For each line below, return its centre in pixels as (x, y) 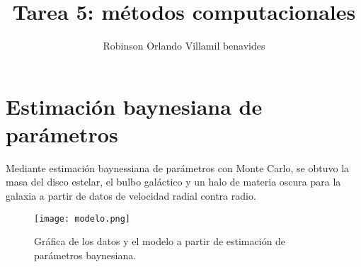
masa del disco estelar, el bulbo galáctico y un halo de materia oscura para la (173, 182)
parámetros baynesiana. (85, 255)
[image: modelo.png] (82, 218)
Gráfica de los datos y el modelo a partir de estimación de (160, 241)
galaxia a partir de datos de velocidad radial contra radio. (131, 196)
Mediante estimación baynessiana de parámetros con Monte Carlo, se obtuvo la (178, 167)
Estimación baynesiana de (134, 106)
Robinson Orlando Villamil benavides (184, 46)
